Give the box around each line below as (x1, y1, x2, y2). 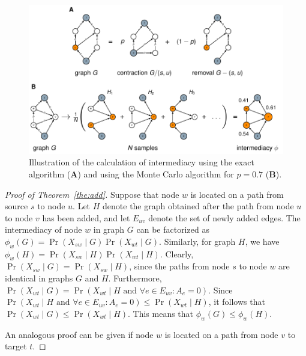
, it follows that (208, 295, 265, 308)
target (5, 340, 27, 352)
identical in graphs (5, 272, 73, 284)
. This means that (128, 307, 194, 319)
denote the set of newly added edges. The (148, 211, 301, 224)
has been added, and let (42, 211, 130, 224)
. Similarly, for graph (159, 235, 236, 247)
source (5, 200, 28, 212)
